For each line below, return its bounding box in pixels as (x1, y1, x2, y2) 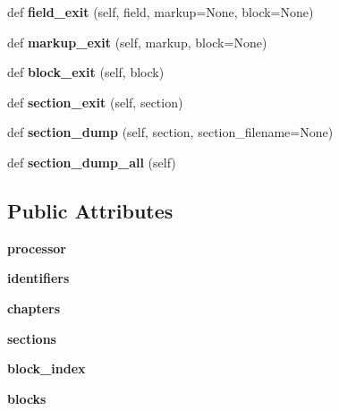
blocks (7, 389, 47, 407)
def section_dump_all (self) (7, 152, 176, 171)
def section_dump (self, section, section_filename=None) (7, 123, 334, 141)
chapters (7, 298, 61, 317)
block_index (7, 359, 86, 378)
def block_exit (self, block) (7, 63, 165, 81)
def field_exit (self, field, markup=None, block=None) (7, 3, 314, 21)
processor (7, 238, 67, 257)
